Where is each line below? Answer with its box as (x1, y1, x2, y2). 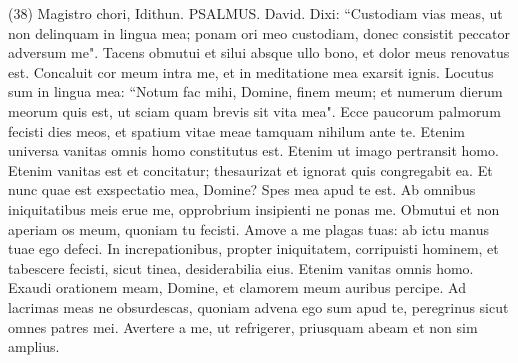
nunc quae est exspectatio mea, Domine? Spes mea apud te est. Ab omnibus (8, 179, 476, 200)
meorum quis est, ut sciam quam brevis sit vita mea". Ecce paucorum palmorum (8, 100, 501, 121)
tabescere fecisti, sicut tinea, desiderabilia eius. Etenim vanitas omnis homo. (8, 257, 474, 278)
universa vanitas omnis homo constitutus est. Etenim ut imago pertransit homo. (8, 140, 499, 161)
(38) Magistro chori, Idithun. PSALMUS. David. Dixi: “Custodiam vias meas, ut (8, 3, 503, 23)
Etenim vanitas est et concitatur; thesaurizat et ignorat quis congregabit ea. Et (8, 159, 493, 180)
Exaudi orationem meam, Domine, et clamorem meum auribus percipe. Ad (8, 277, 466, 298)
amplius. (8, 336, 60, 357)
